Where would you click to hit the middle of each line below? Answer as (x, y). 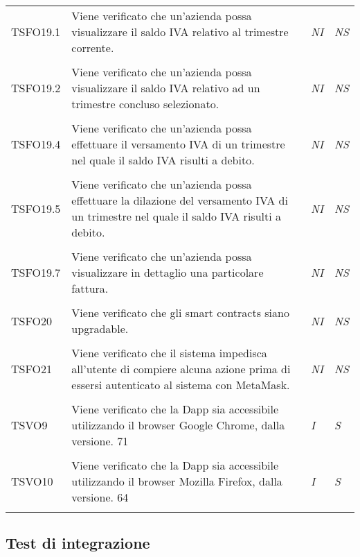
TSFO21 (31, 369)
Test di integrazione (78, 543)
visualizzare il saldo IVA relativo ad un (166, 88)
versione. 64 (100, 497)
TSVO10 (32, 481)
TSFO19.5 (36, 208)
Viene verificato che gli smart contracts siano (180, 312)
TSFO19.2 (36, 88)
